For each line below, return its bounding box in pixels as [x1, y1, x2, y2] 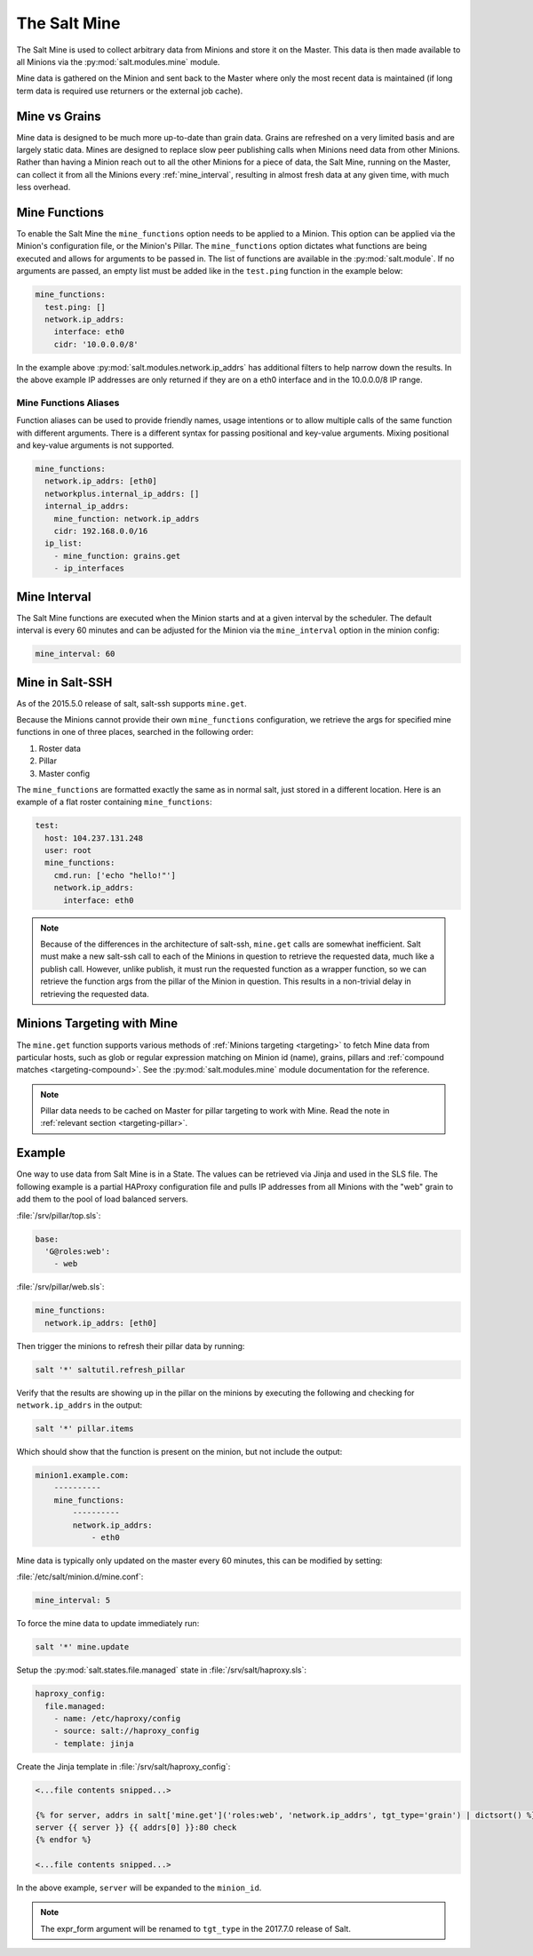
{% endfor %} [35, 1835, 92, 1845]
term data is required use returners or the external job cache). [16, 85, 243, 96]
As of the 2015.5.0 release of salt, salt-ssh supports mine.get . [16, 698, 248, 708]
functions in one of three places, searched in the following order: [16, 727, 254, 738]
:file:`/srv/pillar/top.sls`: [16, 1210, 101, 1221]
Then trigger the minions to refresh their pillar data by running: [16, 1340, 245, 1351]
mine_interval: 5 [35, 1595, 111, 1606]
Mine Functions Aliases [16, 396, 120, 409]
